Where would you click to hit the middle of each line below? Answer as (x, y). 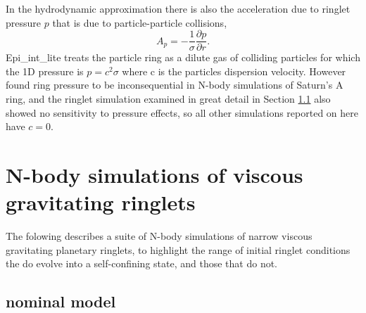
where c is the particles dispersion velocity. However (234, 71)
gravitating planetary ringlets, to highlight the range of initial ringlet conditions (178, 249)
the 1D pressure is (45, 71)
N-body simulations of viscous (154, 174)
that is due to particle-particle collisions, (140, 22)
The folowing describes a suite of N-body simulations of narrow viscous (159, 236)
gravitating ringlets (101, 202)
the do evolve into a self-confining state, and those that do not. (142, 263)
